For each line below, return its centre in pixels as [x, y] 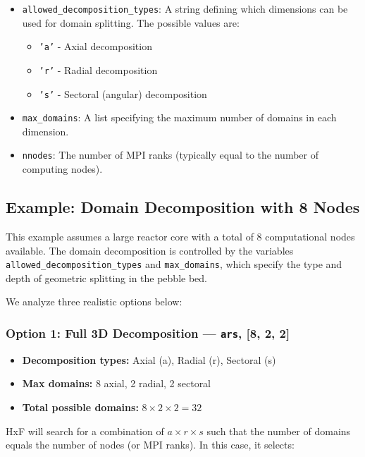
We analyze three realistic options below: [94, 301]
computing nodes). [62, 169]
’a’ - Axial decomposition [95, 46]
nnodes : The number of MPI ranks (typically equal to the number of [170, 155]
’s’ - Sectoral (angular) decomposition [123, 93]
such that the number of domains [279, 431]
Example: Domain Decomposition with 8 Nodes [183, 207]
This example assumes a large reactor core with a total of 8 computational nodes [180, 236]
